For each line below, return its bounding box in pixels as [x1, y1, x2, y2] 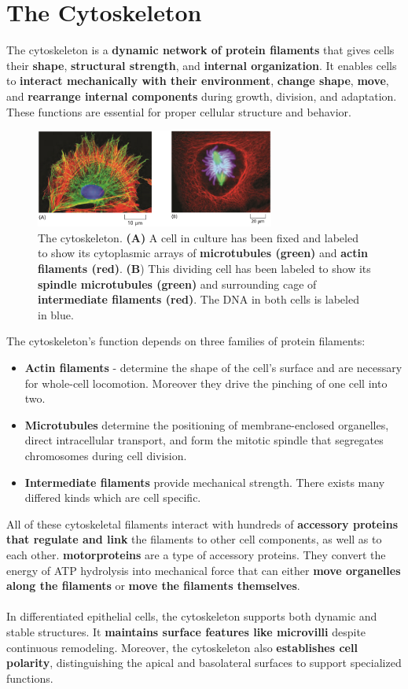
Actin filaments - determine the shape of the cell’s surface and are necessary [24, 359, 402, 375]
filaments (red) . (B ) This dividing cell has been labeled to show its [38, 260, 371, 277]
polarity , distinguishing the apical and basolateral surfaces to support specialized [6, 654, 402, 671]
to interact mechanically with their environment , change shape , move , [6, 72, 389, 89]
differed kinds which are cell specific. [24, 489, 201, 506]
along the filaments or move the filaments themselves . [6, 577, 300, 594]
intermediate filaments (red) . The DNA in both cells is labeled [38, 291, 359, 308]
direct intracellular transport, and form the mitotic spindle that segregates [24, 432, 384, 448]
